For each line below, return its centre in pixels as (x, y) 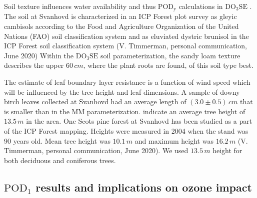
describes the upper (34, 65)
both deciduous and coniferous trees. (60, 160)
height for (227, 150)
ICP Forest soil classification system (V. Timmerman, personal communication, (125, 46)
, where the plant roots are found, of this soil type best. (168, 65)
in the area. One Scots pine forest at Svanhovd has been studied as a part (139, 121)
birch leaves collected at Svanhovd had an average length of (95, 101)
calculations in (201, 6)
